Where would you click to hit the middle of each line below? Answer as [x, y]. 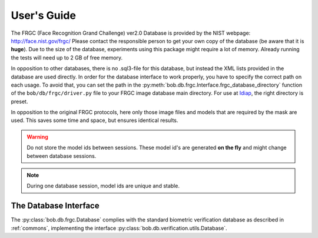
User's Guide [44, 15]
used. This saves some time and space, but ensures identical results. [95, 120]
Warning [37, 137]
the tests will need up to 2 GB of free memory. [67, 57]
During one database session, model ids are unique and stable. [103, 186]
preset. [19, 101]
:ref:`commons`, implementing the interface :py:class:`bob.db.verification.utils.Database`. [119, 228]
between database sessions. [62, 156]
